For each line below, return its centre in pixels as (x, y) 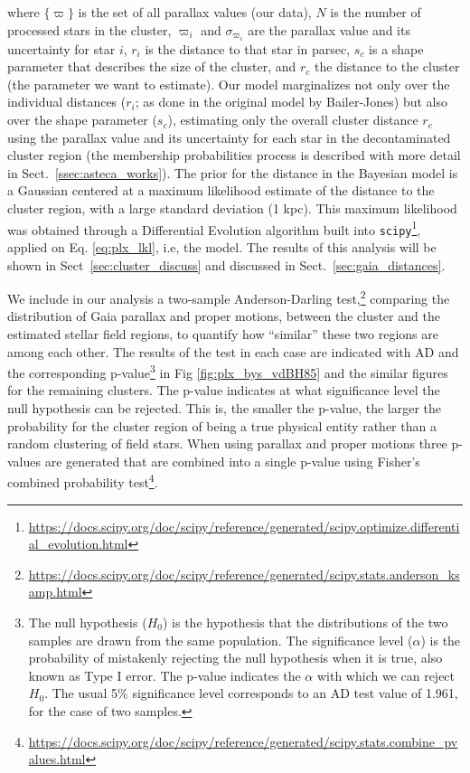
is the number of (376, 12)
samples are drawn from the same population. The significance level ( (221, 640)
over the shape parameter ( (82, 120)
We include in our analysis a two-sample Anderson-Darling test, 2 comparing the (229, 297)
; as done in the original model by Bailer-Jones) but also (291, 102)
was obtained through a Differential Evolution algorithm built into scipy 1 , (214, 228)
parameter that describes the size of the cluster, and (152, 66)
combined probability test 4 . (83, 481)
